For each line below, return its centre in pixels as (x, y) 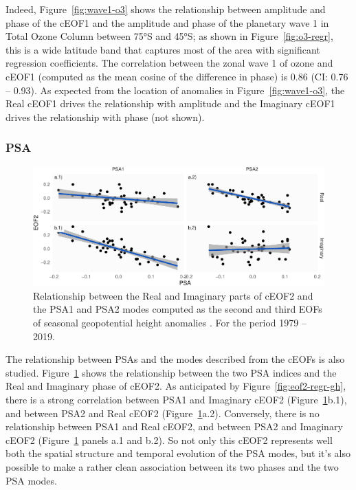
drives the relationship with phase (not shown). (105, 116)
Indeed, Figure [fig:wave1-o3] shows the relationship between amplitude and (166, 9)
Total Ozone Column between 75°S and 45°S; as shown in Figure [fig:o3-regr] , (169, 36)
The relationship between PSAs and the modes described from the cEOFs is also (175, 359)
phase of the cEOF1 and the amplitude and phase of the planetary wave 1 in (167, 22)
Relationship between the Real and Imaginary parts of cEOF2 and (173, 295)
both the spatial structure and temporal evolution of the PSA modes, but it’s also (178, 453)
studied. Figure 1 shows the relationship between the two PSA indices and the (171, 372)
